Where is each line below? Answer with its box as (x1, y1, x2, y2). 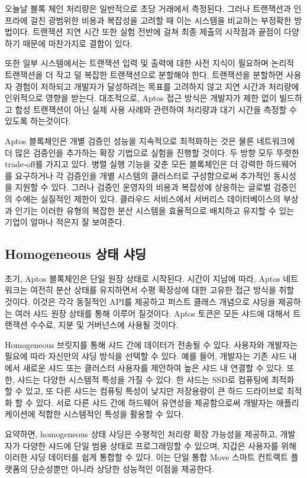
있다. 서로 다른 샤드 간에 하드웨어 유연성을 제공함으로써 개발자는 (35, 396, 274, 408)
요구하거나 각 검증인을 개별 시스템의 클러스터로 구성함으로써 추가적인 (15, 169, 271, 181)
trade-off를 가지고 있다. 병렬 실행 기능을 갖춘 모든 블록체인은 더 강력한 (5, 158, 264, 170)
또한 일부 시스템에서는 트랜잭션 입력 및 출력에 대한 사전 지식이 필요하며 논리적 (5, 57, 295, 69)
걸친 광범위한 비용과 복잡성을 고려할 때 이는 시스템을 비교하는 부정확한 (30, 14, 292, 26)
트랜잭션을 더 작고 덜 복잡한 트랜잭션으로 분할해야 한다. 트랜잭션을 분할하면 (5, 68, 283, 80)
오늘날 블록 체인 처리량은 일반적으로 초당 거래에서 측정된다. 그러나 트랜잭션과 (5, 2, 291, 14)
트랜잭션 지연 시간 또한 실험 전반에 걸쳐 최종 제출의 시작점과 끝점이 (33, 25, 282, 38)
